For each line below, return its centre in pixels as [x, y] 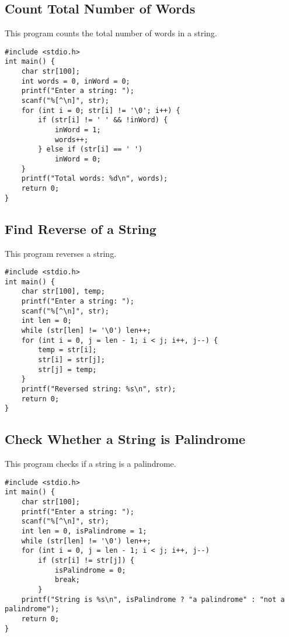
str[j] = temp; [67, 369]
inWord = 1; [78, 130]
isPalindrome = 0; [90, 570]
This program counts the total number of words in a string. [111, 33]
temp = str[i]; [67, 350]
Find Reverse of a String [81, 228]
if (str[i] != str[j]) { [86, 560]
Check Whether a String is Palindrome [125, 439]
